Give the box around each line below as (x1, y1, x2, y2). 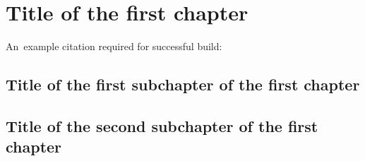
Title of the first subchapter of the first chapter (6, 73, 360, 95)
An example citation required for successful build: (6, 39, 222, 54)
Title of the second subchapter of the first (6, 114, 318, 136)
